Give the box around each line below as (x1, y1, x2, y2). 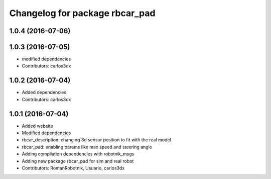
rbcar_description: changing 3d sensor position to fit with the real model (22, 137, 172, 143)
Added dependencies (22, 89, 67, 96)
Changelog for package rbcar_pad (9, 8, 156, 19)
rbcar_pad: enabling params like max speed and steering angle (22, 144, 153, 150)
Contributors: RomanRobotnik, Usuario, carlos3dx (22, 165, 125, 171)
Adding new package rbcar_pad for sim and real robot (22, 158, 134, 164)
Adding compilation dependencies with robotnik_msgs (22, 151, 134, 157)
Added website (22, 123, 53, 129)
